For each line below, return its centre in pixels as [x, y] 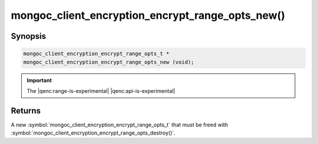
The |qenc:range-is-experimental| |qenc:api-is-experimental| [101, 91]
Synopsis [29, 36]
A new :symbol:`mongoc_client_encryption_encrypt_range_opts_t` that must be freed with [120, 125]
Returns [26, 111]
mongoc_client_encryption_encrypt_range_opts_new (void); [109, 62]
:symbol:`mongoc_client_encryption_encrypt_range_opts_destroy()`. [93, 133]
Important [39, 80]
